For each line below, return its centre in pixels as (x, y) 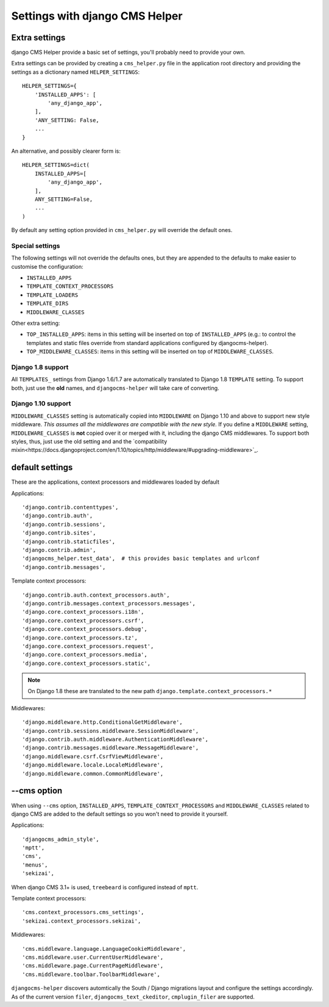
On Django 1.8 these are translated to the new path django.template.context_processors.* (150, 691)
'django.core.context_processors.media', (85, 655)
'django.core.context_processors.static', (87, 663)
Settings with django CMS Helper (97, 16)
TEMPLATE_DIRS (48, 304)
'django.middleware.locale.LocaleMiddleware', (93, 765)
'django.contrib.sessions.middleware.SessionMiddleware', (111, 731)
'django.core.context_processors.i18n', (83, 612)
